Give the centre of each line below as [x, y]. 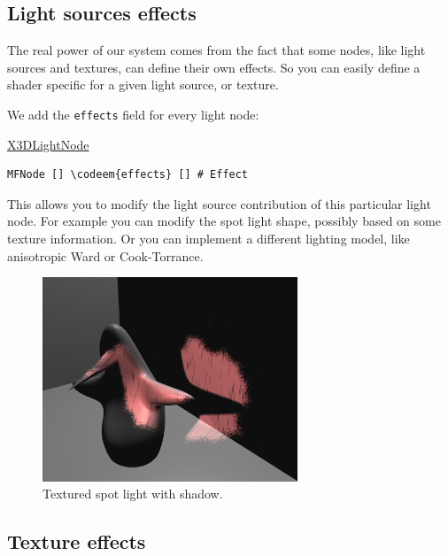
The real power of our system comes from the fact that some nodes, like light [216, 50]
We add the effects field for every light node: [133, 114]
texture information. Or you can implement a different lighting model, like [209, 239]
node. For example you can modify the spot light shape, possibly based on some [224, 221]
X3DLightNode [48, 144]
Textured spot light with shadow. [133, 494]
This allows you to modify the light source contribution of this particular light [219, 203]
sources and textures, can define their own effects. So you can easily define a [214, 67]
